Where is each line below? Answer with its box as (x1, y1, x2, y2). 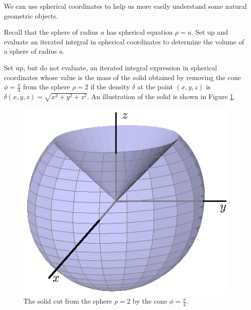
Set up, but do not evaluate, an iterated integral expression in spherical (4, 62, 217, 72)
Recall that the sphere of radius (4, 27, 98, 37)
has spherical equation (106, 27, 173, 37)
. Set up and (191, 27, 228, 37)
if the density (90, 82, 130, 92)
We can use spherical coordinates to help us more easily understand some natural (4, 1, 247, 11)
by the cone (133, 296, 167, 306)
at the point (137, 82, 173, 92)
